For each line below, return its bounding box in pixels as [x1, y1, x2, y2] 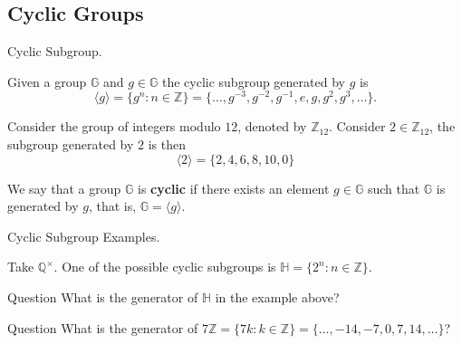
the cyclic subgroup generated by [161, 72, 345, 91]
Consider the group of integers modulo [7, 117, 221, 136]
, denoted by [237, 117, 307, 136]
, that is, [88, 196, 137, 215]
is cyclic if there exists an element [138, 178, 330, 197]
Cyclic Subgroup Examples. [7, 226, 160, 245]
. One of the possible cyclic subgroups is [53, 257, 276, 276]
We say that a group [7, 178, 121, 197]
